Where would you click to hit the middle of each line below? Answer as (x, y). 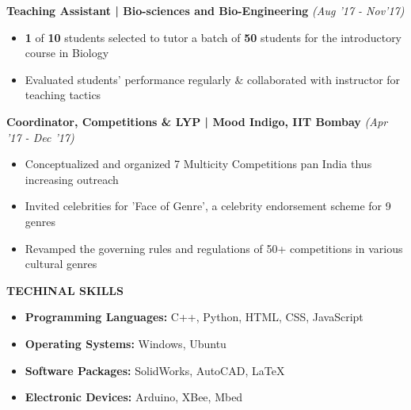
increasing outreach (72, 179)
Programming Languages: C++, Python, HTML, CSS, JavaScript (194, 317)
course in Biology (67, 53)
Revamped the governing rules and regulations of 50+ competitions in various (214, 248)
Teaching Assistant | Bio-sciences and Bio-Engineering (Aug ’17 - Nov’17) (205, 10)
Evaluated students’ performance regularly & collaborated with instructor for (213, 79)
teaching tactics (63, 95)
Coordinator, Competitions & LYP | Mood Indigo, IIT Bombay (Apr (197, 121)
